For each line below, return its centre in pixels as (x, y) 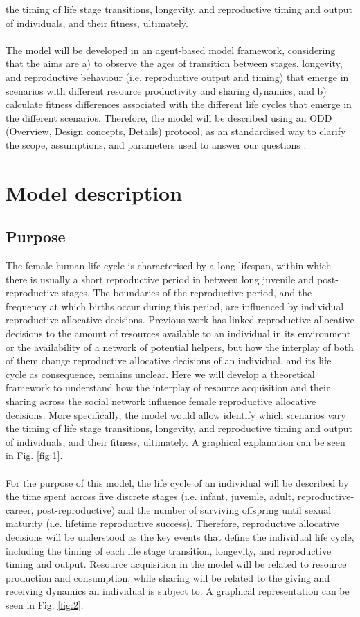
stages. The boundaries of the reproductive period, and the (187, 293)
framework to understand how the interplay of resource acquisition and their (168, 387)
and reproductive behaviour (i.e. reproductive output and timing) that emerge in (177, 77)
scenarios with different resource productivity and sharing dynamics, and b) (166, 90)
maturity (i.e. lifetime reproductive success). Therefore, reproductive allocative (172, 523)
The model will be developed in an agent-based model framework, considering (171, 50)
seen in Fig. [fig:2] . (45, 604)
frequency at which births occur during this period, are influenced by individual (175, 306)
